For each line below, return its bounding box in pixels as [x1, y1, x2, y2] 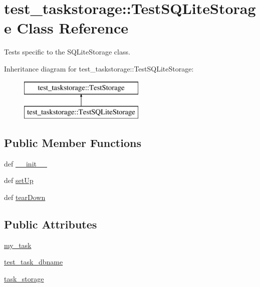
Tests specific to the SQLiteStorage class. [4, 46, 130, 57]
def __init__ [4, 158, 47, 168]
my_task [4, 239, 32, 250]
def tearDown [4, 192, 46, 202]
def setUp [4, 175, 34, 185]
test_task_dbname [4, 256, 63, 267]
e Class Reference [4, 17, 128, 38]
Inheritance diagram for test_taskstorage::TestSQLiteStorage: [4, 63, 194, 73]
